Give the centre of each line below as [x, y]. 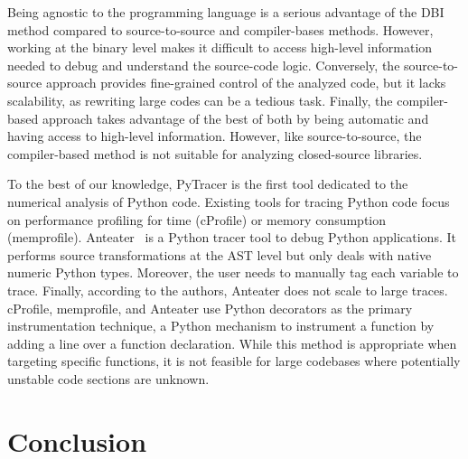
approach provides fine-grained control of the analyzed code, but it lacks [246, 83]
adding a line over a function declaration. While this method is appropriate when [232, 343]
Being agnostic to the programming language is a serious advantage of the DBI [226, 12]
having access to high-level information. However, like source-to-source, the [215, 136]
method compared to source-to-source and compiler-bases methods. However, [220, 29]
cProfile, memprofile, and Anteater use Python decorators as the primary [210, 308]
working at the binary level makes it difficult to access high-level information [220, 47]
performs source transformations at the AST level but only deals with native [220, 254]
